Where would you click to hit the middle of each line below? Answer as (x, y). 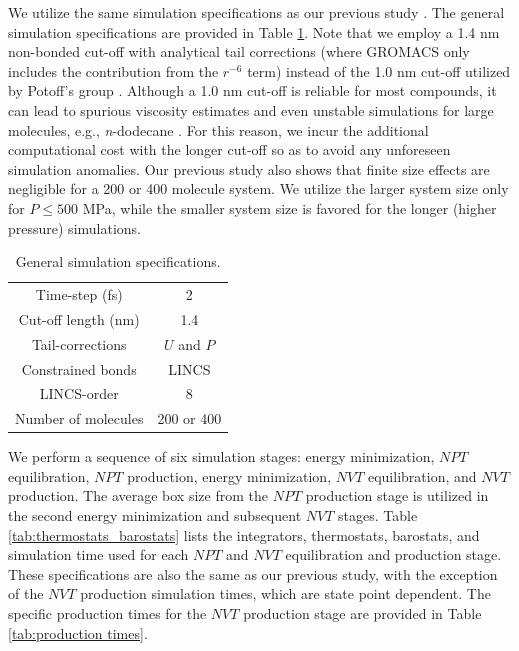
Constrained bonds (79, 368)
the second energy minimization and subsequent (155, 515)
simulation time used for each (98, 554)
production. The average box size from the (138, 495)
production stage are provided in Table (362, 613)
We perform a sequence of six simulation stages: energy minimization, (221, 456)
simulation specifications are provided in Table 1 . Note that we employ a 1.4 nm (254, 31)
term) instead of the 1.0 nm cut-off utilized (379, 70)
